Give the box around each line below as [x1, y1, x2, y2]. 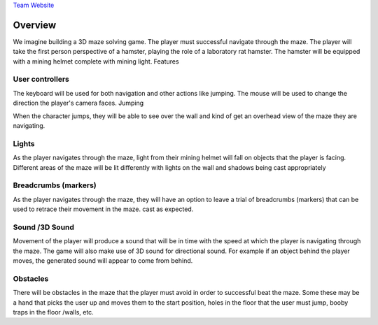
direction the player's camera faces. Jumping [13, 99, 144, 108]
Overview [13, 19, 57, 31]
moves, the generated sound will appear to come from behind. [13, 256, 193, 265]
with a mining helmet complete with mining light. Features [13, 57, 179, 66]
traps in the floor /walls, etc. [13, 308, 94, 316]
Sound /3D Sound [13, 222, 75, 232]
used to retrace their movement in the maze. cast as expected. [13, 205, 194, 213]
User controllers [13, 74, 69, 84]
